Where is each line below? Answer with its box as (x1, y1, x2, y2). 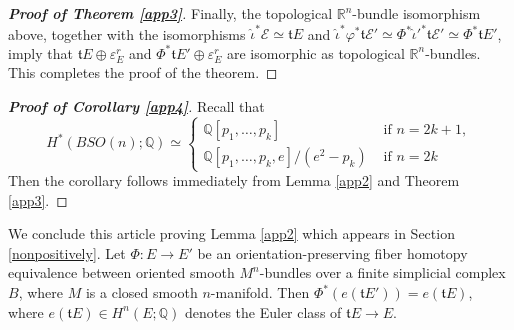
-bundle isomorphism (352, 3, 481, 23)
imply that (8, 42, 73, 63)
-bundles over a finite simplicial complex (259, 262, 506, 283)
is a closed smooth (85, 282, 198, 302)
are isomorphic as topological (226, 42, 405, 63)
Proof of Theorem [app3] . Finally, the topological (8, 3, 333, 23)
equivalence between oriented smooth (8, 262, 235, 283)
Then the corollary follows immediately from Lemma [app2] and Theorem (8, 170, 460, 191)
